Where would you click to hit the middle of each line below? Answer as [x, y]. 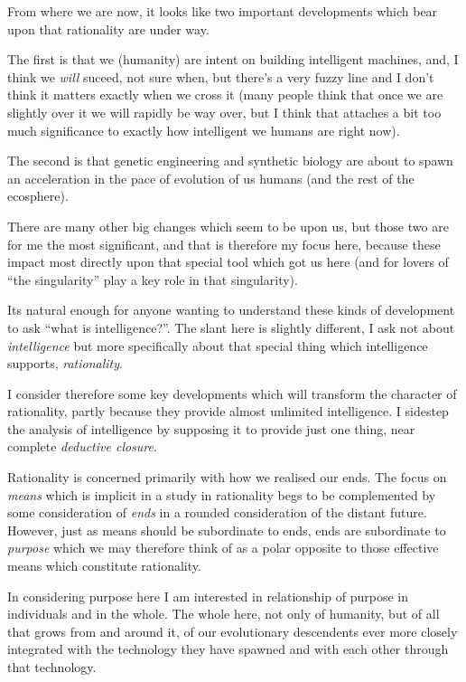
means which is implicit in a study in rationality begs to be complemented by [222, 494]
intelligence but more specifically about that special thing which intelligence [218, 345]
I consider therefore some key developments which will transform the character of [232, 393]
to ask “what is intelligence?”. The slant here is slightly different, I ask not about [231, 327]
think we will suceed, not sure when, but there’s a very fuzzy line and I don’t [221, 76]
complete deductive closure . [82, 446]
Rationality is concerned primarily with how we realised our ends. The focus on [227, 477]
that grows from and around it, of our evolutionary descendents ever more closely [233, 631]
